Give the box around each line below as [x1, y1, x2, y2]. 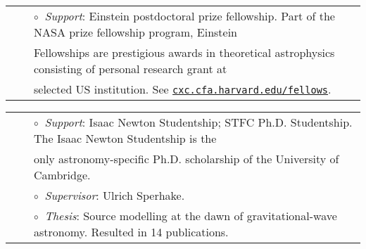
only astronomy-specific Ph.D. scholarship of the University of [34, 151, 339, 167]
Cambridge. [34, 167, 91, 183]
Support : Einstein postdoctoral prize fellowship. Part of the [44, 8, 335, 24]
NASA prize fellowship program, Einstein [34, 24, 238, 40]
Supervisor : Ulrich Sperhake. [44, 187, 185, 203]
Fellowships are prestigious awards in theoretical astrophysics [34, 44, 335, 60]
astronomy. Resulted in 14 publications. [34, 224, 229, 240]
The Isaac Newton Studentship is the [34, 130, 217, 146]
